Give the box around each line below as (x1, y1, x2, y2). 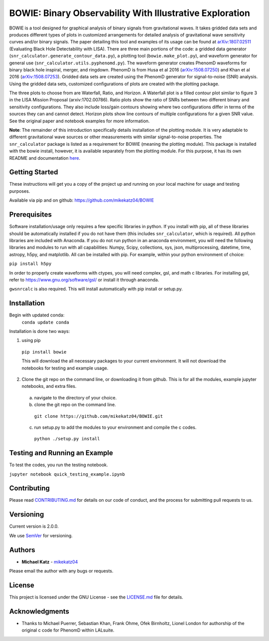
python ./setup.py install (34, 436, 100, 442)
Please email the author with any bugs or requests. (9, 568, 114, 574)
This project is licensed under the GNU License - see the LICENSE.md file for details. (9, 594, 184, 600)
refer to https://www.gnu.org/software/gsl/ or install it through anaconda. (9, 277, 159, 283)
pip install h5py (9, 261, 52, 267)
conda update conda (21, 320, 69, 325)
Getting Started (9, 168, 58, 177)
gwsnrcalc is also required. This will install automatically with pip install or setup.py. (9, 286, 183, 292)
